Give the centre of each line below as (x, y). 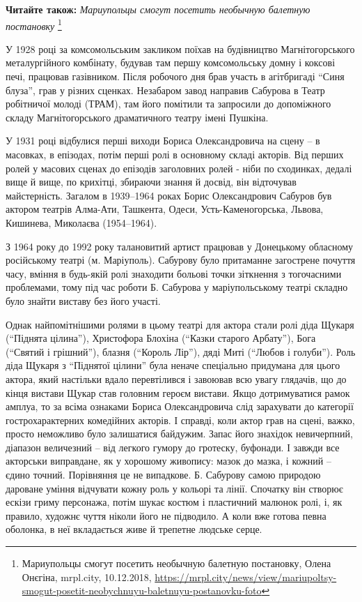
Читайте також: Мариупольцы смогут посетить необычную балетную (158, 9)
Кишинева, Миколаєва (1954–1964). (81, 222)
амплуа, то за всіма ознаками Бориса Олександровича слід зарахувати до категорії (180, 406)
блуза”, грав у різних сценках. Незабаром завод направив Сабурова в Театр (165, 90)
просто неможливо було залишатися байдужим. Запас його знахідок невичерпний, (179, 434)
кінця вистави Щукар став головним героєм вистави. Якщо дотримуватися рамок (178, 392)
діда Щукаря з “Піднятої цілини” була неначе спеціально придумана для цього (173, 365)
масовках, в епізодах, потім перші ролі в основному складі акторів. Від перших (175, 154)
